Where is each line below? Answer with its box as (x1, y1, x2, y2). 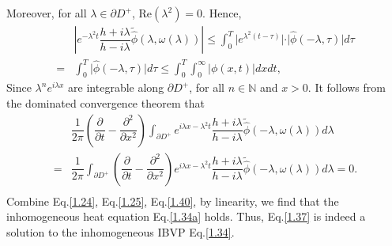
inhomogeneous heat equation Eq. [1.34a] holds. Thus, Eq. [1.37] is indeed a (6, 208, 366, 225)
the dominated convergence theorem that (6, 94, 205, 111)
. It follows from (307, 79, 386, 96)
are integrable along (68, 79, 164, 96)
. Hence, (202, 5, 242, 21)
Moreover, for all (6, 5, 87, 21)
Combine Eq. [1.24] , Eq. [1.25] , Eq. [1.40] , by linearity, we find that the (6, 192, 339, 209)
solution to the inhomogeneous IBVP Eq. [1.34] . (6, 223, 235, 240)
